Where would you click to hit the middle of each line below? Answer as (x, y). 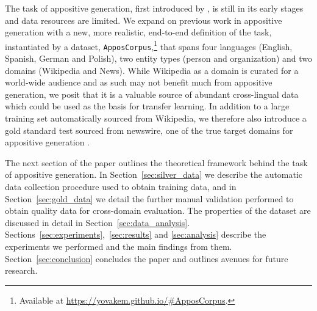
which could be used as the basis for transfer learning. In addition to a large (147, 106)
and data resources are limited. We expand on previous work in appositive (144, 20)
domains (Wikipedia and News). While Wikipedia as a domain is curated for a (152, 70)
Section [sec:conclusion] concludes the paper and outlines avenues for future (147, 258)
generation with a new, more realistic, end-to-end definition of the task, (138, 32)
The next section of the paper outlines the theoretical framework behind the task (156, 162)
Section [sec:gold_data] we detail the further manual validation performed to (149, 198)
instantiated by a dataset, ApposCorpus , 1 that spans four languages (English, (149, 45)
